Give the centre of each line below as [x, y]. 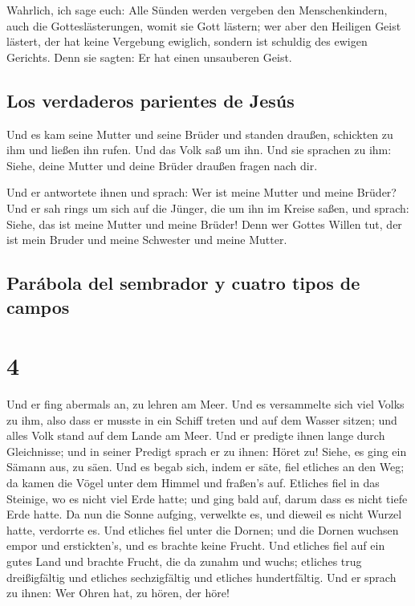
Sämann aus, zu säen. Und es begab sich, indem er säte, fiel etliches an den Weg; [205, 467]
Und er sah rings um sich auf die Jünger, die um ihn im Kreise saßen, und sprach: [208, 207]
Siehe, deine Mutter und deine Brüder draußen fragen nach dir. [162, 165]
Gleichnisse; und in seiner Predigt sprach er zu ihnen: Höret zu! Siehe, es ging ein [207, 451]
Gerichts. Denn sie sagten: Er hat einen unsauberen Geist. [149, 57]
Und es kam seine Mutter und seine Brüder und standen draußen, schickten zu [200, 134]
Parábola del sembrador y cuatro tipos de [183, 283]
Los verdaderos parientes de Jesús [151, 100]
